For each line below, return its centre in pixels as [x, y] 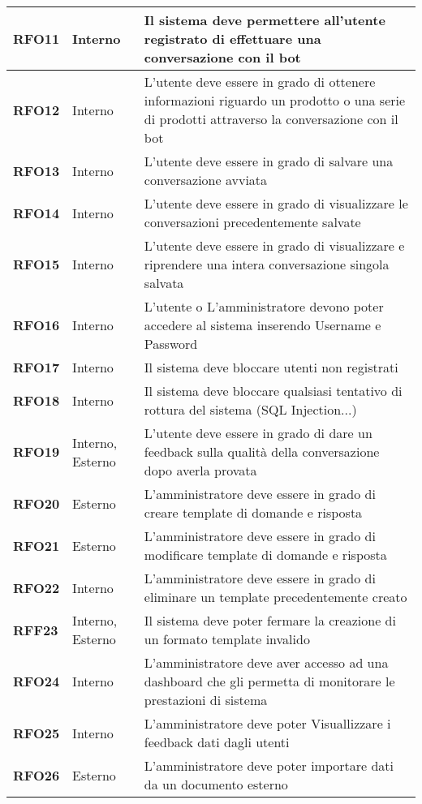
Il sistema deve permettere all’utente [265, 20]
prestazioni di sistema [206, 700]
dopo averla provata [200, 470]
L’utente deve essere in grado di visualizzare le [276, 203]
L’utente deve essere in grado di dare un [258, 433]
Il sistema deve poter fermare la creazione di [270, 620]
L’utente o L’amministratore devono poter [264, 306]
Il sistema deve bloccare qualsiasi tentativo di [273, 391]
